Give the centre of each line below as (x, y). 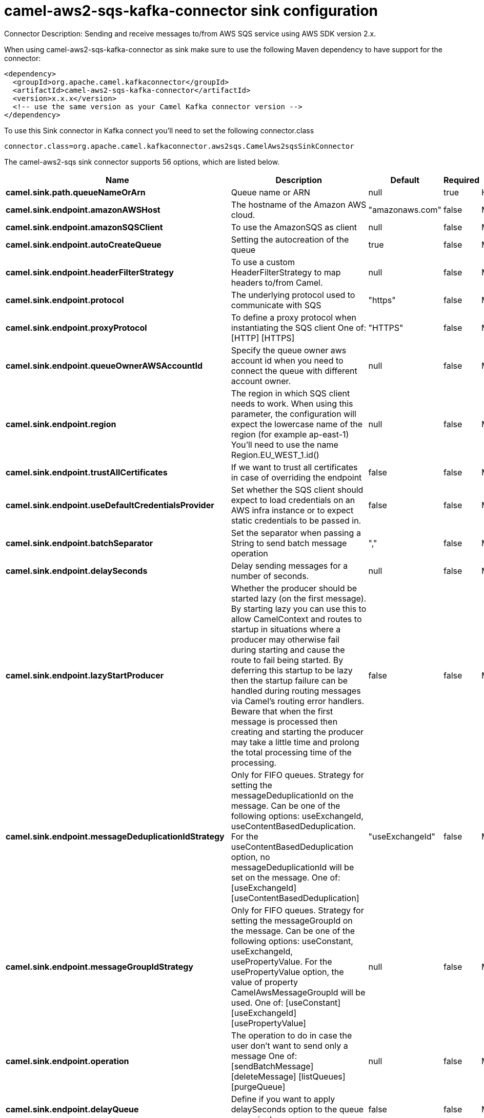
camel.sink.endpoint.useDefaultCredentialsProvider (110, 505)
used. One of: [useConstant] (286, 1002)
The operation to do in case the (291, 1035)
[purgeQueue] (258, 1086)
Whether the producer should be (294, 588)
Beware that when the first (282, 711)
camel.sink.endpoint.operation (67, 1061)
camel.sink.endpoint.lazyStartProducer (85, 675)
